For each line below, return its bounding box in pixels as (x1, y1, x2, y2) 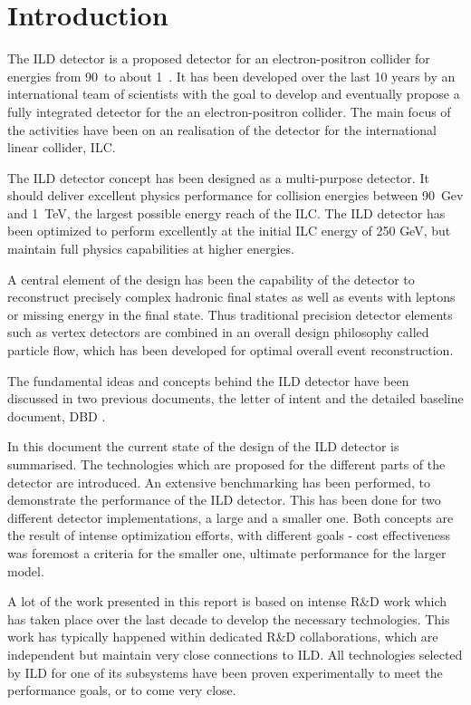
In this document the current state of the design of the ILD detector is (7, 437, 399, 456)
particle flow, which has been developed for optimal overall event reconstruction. (7, 341, 454, 360)
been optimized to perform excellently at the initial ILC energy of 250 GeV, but (7, 221, 451, 240)
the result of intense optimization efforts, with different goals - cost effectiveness (7, 526, 451, 545)
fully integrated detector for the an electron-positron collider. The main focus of (7, 101, 451, 121)
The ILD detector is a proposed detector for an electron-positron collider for (7, 49, 430, 68)
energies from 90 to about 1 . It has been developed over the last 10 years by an (7, 66, 456, 85)
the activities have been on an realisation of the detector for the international (7, 120, 437, 139)
